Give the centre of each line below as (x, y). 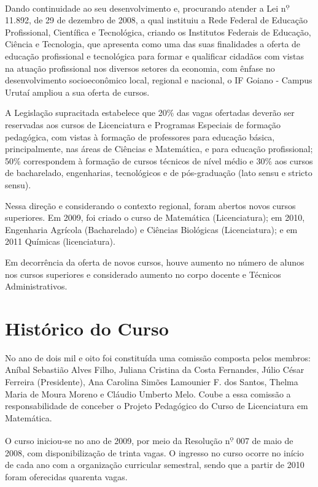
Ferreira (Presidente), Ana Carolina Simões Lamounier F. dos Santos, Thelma (152, 382)
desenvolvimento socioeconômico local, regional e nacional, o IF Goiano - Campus (159, 80)
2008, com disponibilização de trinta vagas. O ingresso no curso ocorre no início (154, 452)
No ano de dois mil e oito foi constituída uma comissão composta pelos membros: (158, 357)
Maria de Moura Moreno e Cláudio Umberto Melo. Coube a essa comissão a (148, 393)
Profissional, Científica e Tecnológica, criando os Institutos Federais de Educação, (158, 32)
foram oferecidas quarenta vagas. (66, 476)
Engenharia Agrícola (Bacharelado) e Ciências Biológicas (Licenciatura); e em (151, 229)
